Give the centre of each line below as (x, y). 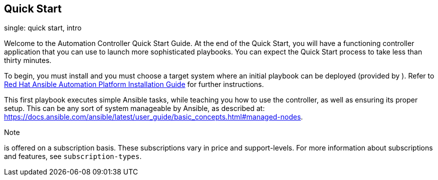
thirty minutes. (28, 60)
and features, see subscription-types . (73, 156)
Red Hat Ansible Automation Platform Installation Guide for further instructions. (134, 84)
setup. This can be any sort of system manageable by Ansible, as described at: (135, 108)
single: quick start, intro (43, 28)
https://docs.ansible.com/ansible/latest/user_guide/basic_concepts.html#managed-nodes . (154, 117)
